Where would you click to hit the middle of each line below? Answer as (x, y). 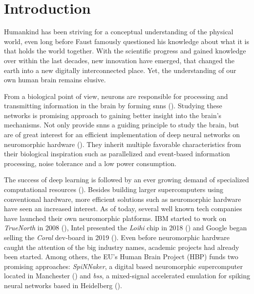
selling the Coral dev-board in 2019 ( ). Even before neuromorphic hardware (117, 237)
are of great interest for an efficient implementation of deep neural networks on (122, 135)
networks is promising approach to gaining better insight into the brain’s (113, 115)
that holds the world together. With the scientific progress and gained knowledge (125, 51)
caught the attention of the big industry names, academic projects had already (122, 247)
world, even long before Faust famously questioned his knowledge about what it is (127, 41)
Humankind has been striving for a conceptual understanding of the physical (119, 32)
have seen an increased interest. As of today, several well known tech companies (123, 208)
